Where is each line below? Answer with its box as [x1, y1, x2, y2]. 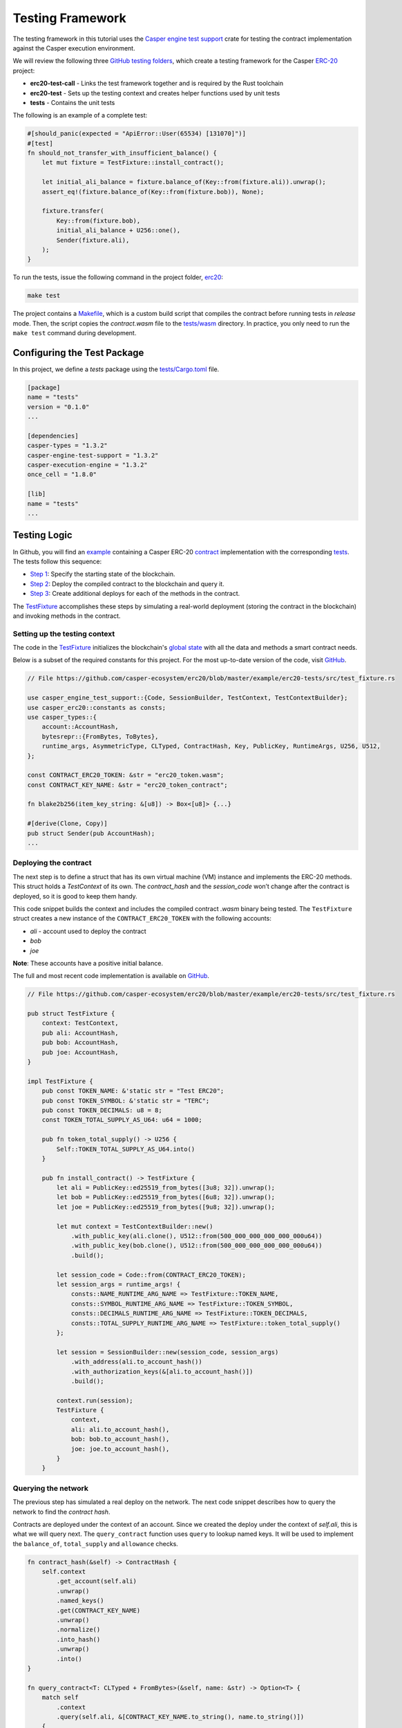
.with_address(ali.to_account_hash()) [70, 1358, 203, 1366]
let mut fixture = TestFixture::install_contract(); [41, 159, 224, 167]
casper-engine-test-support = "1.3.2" [27, 451, 159, 459]
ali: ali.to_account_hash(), [70, 1425, 170, 1434]
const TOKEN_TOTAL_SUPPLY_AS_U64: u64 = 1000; [41, 1116, 203, 1124]
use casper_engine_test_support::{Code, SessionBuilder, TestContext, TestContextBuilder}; [27, 694, 348, 702]
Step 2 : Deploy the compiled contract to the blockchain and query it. [30, 579, 224, 588]
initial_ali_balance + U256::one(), [56, 227, 181, 234]
